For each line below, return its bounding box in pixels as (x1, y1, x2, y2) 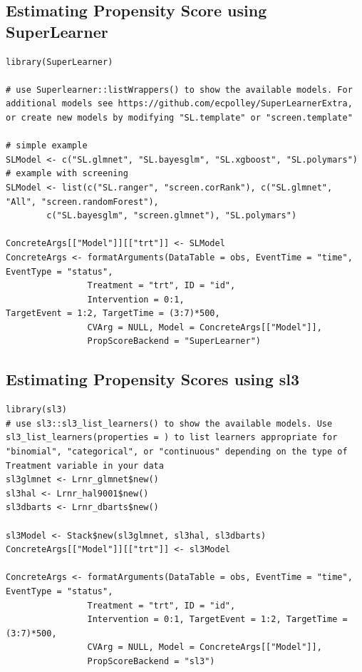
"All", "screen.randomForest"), (6, 196, 159, 207)
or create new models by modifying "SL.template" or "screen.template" (6, 112, 353, 123)
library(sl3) (6, 404, 67, 415)
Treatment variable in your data (6, 460, 164, 471)
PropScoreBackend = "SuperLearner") (87, 336, 261, 347)
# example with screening (6, 168, 128, 179)
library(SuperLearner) (6, 56, 113, 67)
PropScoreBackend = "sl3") (87, 656, 215, 666)
